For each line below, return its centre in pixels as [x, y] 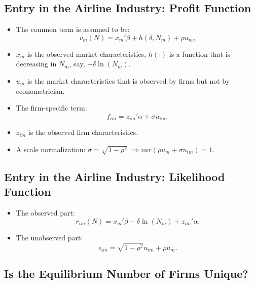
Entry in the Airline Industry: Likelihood [115, 176]
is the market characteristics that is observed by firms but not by [129, 80]
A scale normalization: [51, 149]
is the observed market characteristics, [87, 54]
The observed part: [45, 213]
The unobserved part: [49, 237]
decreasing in [36, 64]
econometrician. [40, 91]
